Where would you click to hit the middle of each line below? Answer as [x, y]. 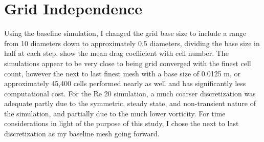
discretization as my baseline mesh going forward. [82, 134]
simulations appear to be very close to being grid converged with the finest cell [128, 63]
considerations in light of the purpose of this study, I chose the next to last [122, 123]
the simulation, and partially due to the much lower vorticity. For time [115, 113]
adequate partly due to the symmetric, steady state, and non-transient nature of [130, 103]
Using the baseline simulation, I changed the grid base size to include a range [125, 33]
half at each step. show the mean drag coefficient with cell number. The [116, 53]
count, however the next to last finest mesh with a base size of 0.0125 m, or [122, 73]
